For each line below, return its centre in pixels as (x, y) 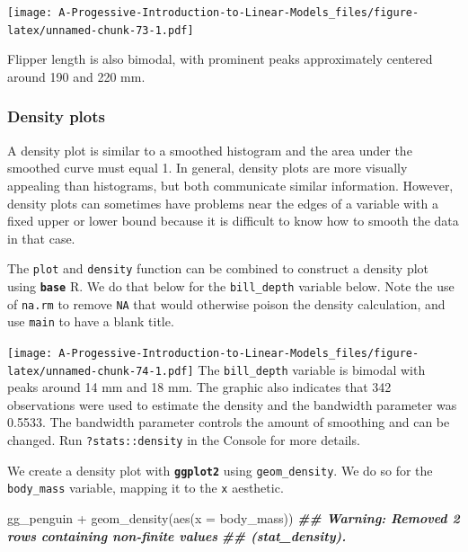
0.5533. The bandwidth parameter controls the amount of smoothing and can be (229, 422)
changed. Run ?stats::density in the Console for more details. (184, 440)
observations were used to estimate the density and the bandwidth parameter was (232, 404)
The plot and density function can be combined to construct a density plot (218, 268)
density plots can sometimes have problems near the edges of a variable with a (223, 203)
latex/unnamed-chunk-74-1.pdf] (101, 371)
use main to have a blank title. (91, 321)
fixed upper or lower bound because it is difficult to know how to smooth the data (233, 221)
